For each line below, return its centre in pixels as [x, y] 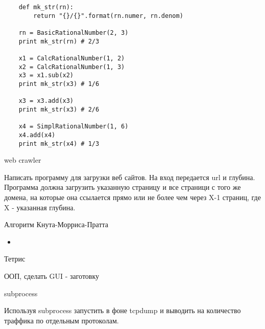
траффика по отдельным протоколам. [62, 320]
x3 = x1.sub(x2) [46, 75]
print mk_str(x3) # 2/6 [59, 109]
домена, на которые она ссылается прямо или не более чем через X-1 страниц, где [132, 197]
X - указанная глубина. [40, 207]
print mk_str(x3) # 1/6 [59, 84]
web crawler [23, 160]
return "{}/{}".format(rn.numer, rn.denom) [108, 16]
